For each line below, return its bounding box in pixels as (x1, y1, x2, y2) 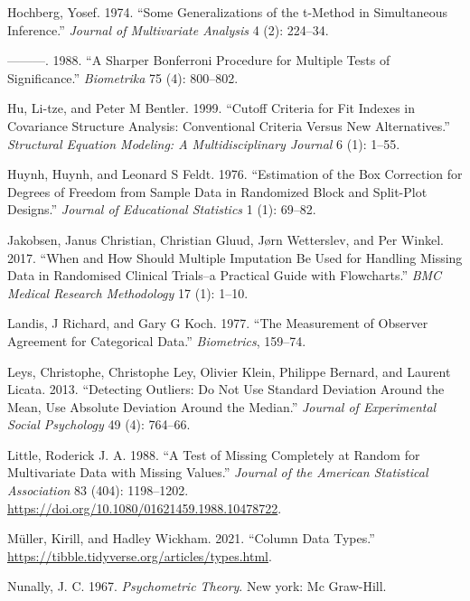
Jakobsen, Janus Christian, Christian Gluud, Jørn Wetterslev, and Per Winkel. (7, 230, 444, 249)
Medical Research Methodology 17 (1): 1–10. (7, 283, 249, 302)
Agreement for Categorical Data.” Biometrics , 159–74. (7, 331, 306, 350)
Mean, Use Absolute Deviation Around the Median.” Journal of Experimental (7, 397, 437, 416)
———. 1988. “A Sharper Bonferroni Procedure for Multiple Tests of (7, 51, 390, 70)
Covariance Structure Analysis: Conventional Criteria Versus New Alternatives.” (7, 116, 450, 135)
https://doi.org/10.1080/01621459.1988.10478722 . (7, 498, 282, 517)
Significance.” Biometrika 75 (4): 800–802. (7, 68, 239, 87)
